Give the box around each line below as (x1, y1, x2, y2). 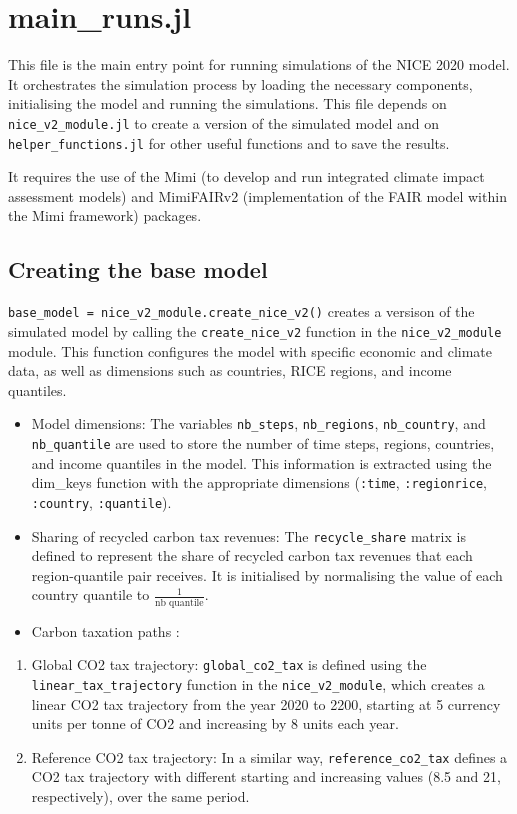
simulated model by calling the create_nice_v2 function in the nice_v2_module (8, 320, 502, 341)
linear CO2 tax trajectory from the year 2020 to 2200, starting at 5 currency (31, 693, 501, 714)
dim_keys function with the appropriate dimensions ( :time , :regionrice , (31, 472, 487, 493)
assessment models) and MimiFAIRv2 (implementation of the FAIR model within (8, 185, 507, 206)
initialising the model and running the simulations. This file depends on (8, 93, 447, 114)
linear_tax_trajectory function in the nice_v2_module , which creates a (31, 673, 485, 694)
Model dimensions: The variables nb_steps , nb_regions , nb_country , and (31, 413, 486, 434)
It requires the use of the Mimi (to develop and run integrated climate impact (8, 166, 485, 187)
